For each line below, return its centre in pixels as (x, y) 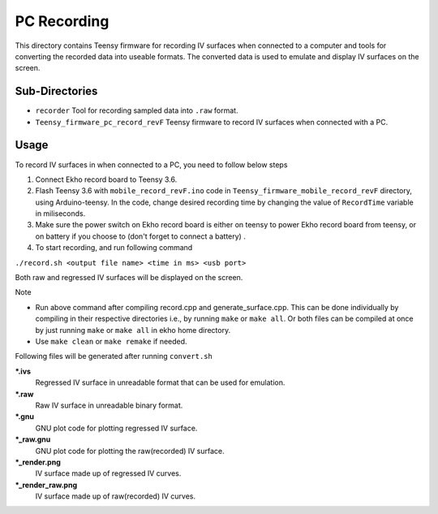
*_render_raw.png (46, 485)
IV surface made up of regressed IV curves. (108, 473)
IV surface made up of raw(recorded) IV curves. (116, 496)
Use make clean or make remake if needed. (111, 341)
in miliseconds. (60, 214)
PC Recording (62, 21)
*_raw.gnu (33, 439)
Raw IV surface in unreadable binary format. (109, 405)
